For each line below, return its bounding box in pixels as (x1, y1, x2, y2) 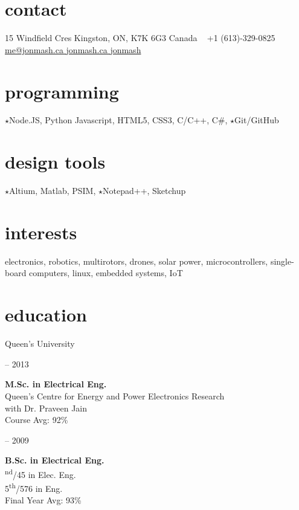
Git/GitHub (234, 114, 279, 126)
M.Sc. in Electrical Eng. (5, 378, 107, 390)
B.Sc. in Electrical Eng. (5, 454, 104, 466)
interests (5, 219, 77, 244)
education (5, 302, 87, 327)
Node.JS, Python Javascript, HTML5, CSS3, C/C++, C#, (9, 114, 228, 126)
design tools (5, 149, 106, 174)
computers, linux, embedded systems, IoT (29, 266, 183, 279)
